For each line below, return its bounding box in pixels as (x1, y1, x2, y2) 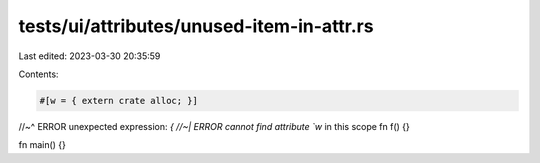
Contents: (18, 68, 59, 80)
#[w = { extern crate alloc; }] (39, 95, 199, 106)
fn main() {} (18, 139, 67, 151)
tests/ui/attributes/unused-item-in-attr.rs (18, 15, 374, 37)
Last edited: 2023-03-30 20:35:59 (18, 50, 161, 62)
